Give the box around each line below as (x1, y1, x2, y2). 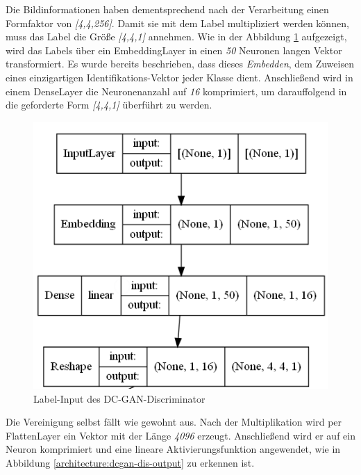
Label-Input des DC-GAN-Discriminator (33, 391, 205, 405)
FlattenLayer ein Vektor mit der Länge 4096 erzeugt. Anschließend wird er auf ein (6, 428, 355, 442)
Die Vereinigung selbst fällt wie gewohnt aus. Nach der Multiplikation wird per (6, 414, 342, 429)
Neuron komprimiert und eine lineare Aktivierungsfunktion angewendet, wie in (6, 442, 341, 456)
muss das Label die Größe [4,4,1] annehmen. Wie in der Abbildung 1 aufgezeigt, (6, 29, 347, 44)
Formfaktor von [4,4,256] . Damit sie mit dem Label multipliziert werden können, (6, 15, 349, 30)
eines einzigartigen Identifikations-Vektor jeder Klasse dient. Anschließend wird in (6, 70, 353, 84)
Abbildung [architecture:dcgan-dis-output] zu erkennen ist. (6, 455, 255, 469)
